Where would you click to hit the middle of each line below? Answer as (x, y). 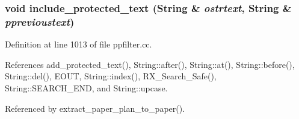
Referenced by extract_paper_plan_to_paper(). (95, 108)
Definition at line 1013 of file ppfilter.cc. (79, 44)
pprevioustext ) (40, 21)
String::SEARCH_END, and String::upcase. (86, 87)
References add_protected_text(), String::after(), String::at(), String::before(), (150, 64)
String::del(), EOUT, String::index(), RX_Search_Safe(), (111, 76)
